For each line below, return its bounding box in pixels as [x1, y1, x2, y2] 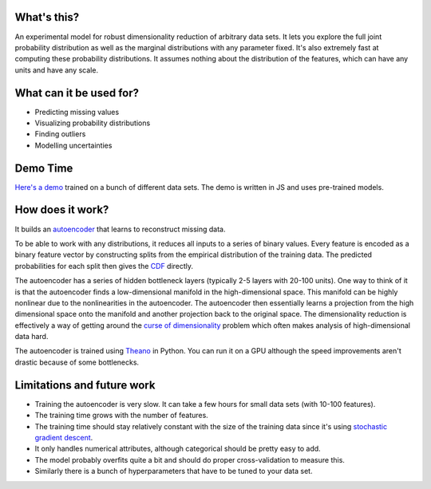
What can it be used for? [14, 86, 140, 100]
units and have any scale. [14, 65, 99, 75]
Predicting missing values [34, 107, 120, 116]
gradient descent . [34, 432, 93, 442]
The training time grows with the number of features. [34, 411, 209, 420]
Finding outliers [34, 129, 86, 139]
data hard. [14, 332, 49, 341]
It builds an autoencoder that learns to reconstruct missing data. [14, 224, 226, 234]
